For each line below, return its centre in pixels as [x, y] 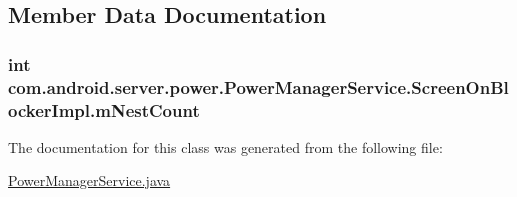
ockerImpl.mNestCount [104, 109]
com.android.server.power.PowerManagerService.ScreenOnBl [258, 86]
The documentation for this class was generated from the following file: [225, 146]
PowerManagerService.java [89, 180]
